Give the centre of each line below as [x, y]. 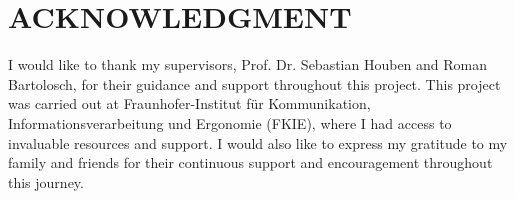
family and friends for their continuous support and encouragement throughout [250, 162]
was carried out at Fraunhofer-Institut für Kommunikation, [189, 103]
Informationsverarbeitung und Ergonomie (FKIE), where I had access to [230, 122]
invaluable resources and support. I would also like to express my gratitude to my [258, 142]
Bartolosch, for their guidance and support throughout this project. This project [254, 83]
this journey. [46, 181]
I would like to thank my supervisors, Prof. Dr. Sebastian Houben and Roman [248, 64]
